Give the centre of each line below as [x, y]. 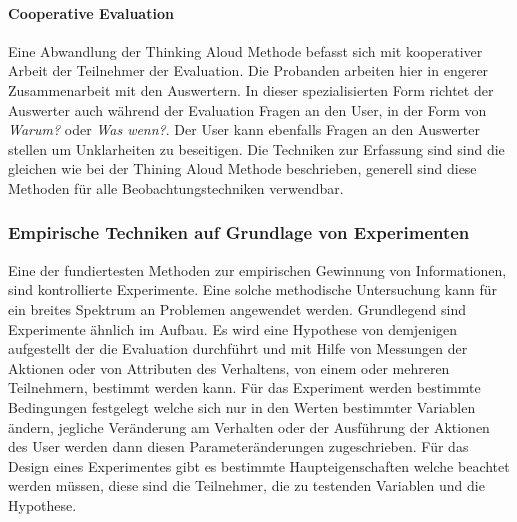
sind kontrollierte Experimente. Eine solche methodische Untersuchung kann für [252, 289]
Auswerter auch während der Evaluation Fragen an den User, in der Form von [247, 109]
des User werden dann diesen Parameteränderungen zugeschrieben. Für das [238, 446]
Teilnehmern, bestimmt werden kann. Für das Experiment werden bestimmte [244, 387]
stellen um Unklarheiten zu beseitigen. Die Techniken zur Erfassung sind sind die [256, 148]
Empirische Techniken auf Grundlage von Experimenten [239, 232]
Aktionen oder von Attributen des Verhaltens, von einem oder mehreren [229, 367]
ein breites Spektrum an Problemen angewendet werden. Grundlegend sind [237, 308]
